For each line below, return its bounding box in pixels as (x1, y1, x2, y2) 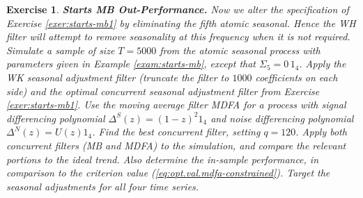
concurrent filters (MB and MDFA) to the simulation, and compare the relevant (6, 138, 346, 152)
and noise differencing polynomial (210, 110, 354, 125)
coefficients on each (255, 69, 338, 84)
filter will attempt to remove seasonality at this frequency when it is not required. (6, 29, 350, 44)
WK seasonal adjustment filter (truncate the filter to (6, 69, 229, 84)
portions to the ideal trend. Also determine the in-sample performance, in (6, 151, 319, 166)
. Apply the (299, 56, 346, 71)
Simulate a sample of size (6, 42, 115, 57)
